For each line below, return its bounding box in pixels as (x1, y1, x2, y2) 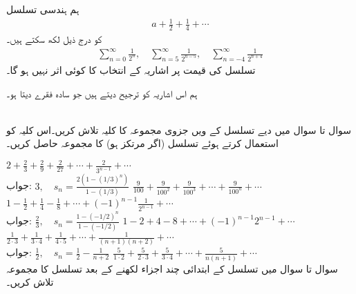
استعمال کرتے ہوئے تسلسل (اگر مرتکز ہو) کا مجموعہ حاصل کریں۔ (6, 136, 279, 150)
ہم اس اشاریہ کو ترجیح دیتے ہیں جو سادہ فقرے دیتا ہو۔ (6, 86, 198, 100)
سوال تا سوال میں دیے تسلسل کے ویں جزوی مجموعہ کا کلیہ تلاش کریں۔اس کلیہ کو (6, 122, 351, 137)
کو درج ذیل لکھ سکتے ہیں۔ (6, 31, 102, 46)
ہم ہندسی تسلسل (6, 2, 79, 16)
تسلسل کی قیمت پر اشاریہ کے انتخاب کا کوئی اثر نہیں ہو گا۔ (6, 62, 256, 77)
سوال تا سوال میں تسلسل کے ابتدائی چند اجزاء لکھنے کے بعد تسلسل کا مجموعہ (6, 261, 338, 275)
